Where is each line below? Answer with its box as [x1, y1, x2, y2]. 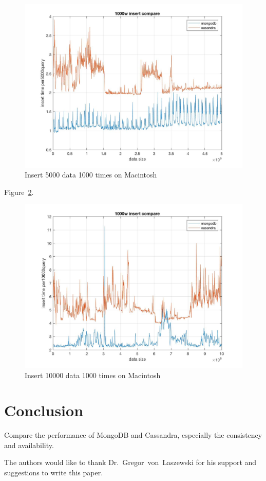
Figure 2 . [4, 186, 34, 197]
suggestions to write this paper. [4, 467, 103, 478]
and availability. [4, 439, 54, 450]
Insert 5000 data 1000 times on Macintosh [25, 169, 157, 180]
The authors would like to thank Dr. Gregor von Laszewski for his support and [4, 457, 257, 468]
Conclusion [4, 400, 84, 421]
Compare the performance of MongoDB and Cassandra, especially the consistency [4, 430, 262, 440]
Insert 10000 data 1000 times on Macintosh [25, 369, 161, 380]
